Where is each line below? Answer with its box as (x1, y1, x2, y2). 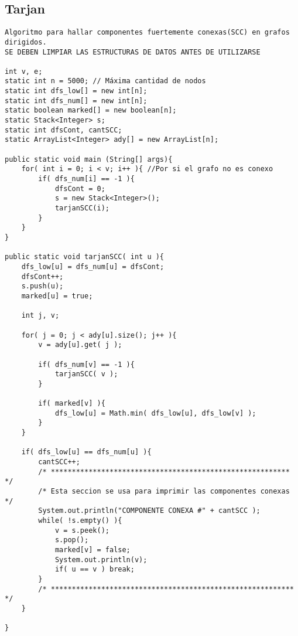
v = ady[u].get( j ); (38, 341, 122, 349)
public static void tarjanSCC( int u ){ (5, 253, 165, 261)
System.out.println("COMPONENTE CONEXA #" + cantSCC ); (38, 506, 261, 515)
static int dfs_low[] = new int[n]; (5, 87, 148, 96)
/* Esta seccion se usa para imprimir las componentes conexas (38, 487, 290, 496)
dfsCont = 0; (54, 184, 105, 193)
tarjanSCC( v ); (54, 370, 118, 379)
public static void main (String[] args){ (5, 155, 173, 164)
